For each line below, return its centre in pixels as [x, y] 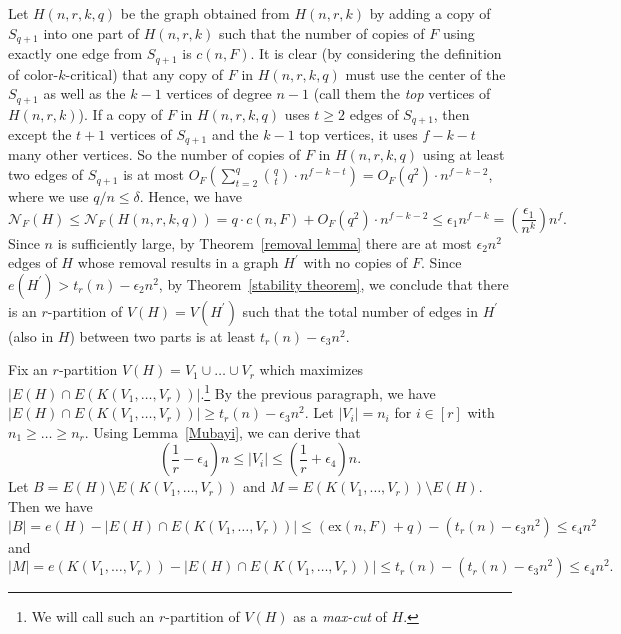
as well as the [84, 93]
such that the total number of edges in [360, 310]
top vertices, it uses [358, 134]
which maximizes [311, 369]
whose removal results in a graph [178, 262]
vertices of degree [219, 93]
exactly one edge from [75, 53]
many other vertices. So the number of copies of [154, 154]
